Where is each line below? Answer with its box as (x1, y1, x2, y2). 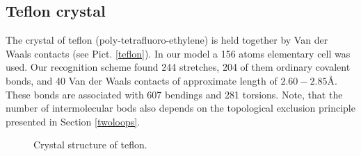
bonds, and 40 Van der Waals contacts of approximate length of (6, 73, 278, 87)
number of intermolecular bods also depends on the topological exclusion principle (6, 101, 355, 115)
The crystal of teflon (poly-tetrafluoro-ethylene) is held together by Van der (6, 33, 328, 47)
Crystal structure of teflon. (33, 137, 147, 152)
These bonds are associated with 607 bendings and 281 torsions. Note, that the (6, 87, 343, 101)
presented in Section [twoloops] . (6, 114, 141, 128)
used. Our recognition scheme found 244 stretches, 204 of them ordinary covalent (6, 60, 351, 74)
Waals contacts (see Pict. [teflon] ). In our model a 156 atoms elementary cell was (6, 46, 351, 60)
